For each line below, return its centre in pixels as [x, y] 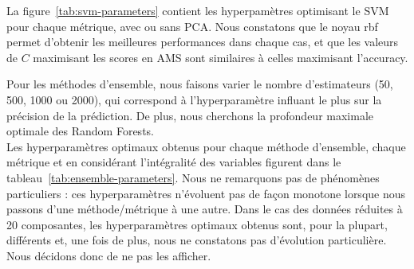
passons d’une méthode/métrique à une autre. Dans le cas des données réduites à [205, 209]
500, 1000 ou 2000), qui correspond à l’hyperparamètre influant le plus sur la [194, 99]
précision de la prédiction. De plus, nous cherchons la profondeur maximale [190, 115]
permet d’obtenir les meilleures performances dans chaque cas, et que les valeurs [203, 42]
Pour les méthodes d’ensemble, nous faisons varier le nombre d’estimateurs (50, [200, 84]
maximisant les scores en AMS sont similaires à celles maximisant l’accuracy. [221, 57]
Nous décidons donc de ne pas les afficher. [109, 255]
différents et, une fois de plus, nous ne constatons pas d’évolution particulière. [197, 240]
